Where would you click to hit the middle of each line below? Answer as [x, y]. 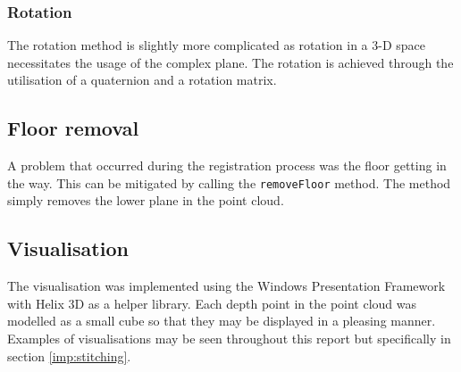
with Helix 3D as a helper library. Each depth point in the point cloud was [212, 303]
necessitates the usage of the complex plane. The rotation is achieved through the [230, 62]
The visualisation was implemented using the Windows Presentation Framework [226, 286]
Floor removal [73, 128]
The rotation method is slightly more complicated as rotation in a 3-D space [217, 45]
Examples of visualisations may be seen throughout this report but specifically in [229, 339]
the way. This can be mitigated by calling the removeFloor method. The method [229, 182]
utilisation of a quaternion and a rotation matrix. [142, 80]
